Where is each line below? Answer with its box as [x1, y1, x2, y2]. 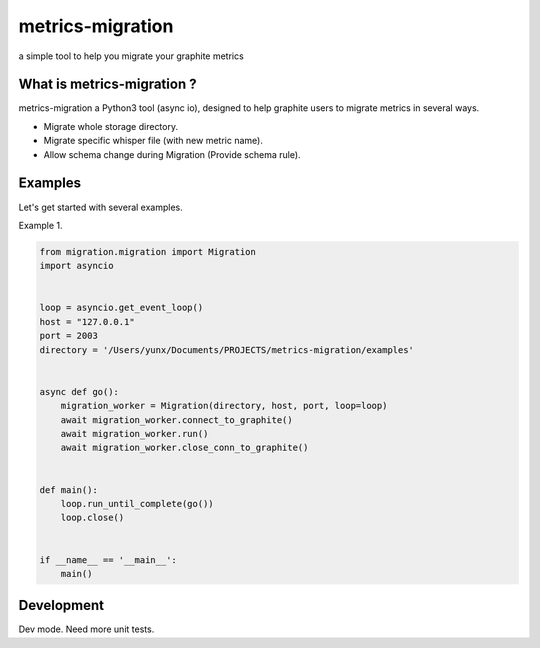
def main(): [39, 484, 99, 495]
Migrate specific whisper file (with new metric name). [43, 135, 264, 147]
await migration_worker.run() [60, 428, 209, 439]
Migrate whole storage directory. [43, 120, 179, 132]
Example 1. [18, 219, 63, 231]
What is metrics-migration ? [18, 76, 197, 93]
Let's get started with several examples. [18, 201, 184, 213]
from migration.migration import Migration [39, 246, 257, 257]
